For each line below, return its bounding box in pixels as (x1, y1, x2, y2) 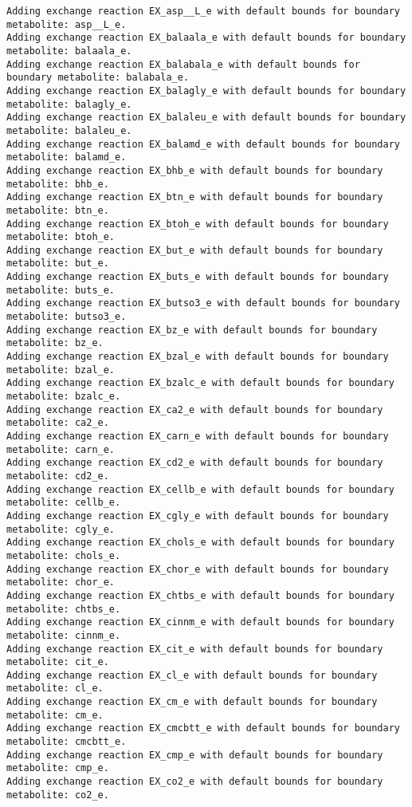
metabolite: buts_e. (6, 284, 116, 296)
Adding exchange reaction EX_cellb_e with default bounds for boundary (6, 483, 394, 495)
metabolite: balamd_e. (6, 152, 127, 163)
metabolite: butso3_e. (6, 311, 127, 323)
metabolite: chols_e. (6, 549, 121, 561)
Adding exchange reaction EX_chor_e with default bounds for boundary (6, 563, 389, 575)
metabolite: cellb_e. (6, 497, 121, 509)
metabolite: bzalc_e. (6, 391, 121, 403)
